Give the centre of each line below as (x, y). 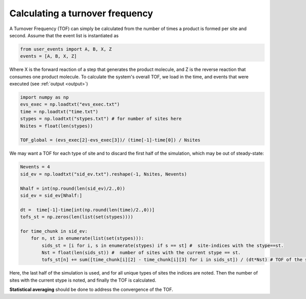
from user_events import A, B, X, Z (66, 49)
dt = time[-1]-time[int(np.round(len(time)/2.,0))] (87, 210)
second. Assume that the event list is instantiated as (64, 35)
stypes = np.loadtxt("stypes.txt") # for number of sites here (101, 119)
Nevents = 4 (35, 167)
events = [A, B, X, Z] (48, 56)
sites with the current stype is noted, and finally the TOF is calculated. (83, 280)
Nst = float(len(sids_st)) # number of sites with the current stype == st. (141, 253)
